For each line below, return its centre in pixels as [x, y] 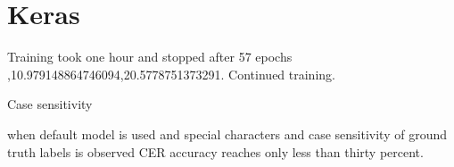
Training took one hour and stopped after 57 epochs [150, 57]
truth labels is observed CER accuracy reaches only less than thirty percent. [215, 151]
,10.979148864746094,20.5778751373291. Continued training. [171, 74]
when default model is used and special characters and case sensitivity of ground [227, 134]
